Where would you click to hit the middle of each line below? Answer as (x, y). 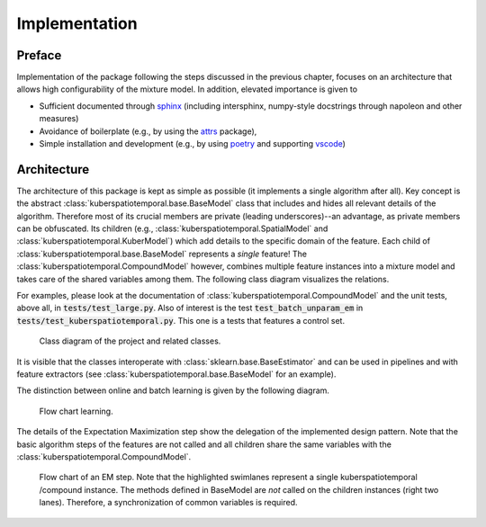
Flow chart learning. (76, 411)
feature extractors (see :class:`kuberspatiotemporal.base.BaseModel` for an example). (176, 374)
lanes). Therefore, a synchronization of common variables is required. (168, 503)
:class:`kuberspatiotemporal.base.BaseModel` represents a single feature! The (162, 254)
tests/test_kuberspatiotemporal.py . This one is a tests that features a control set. (181, 320)
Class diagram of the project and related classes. (130, 341)
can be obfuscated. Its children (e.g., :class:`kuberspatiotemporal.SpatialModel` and (172, 228)
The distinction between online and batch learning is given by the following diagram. (173, 390)
